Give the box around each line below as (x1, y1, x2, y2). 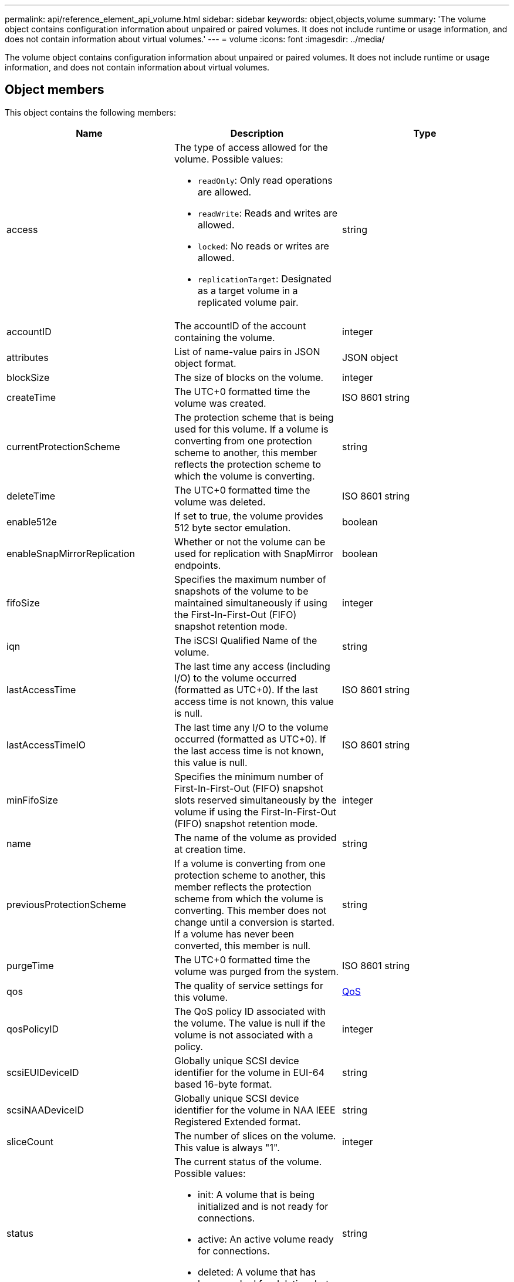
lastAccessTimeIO (6, 738, 86, 751)
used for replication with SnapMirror (174, 547, 334, 559)
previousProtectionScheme (6, 898, 126, 910)
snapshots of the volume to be (174, 585, 309, 597)
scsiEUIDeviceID (6, 1066, 79, 1078)
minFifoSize (6, 794, 58, 806)
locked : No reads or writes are (197, 239, 329, 252)
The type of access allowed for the (174, 141, 328, 153)
